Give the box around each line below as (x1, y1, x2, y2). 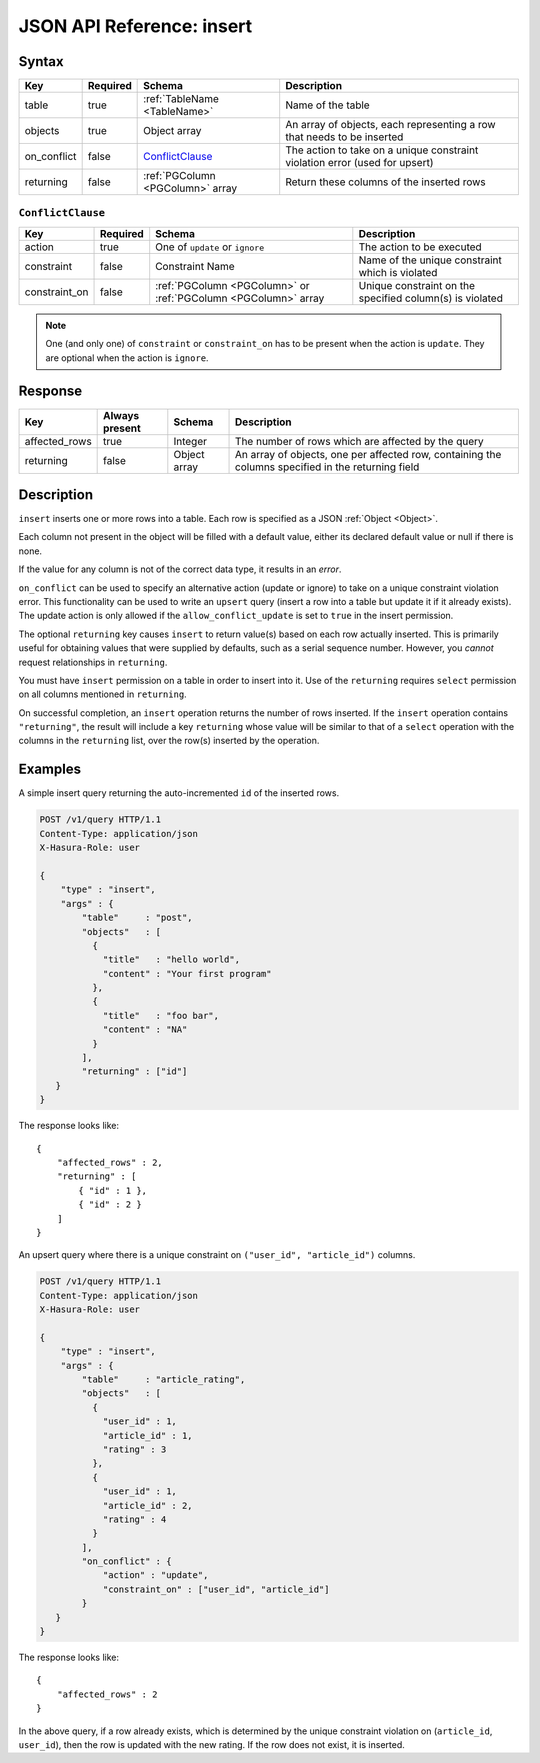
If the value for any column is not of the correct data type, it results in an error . (18, 563, 342, 575)
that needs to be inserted (285, 130, 404, 144)
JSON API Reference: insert (18, 15, 253, 37)
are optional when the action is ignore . (45, 351, 209, 364)
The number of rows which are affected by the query (235, 434, 484, 448)
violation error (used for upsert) (285, 156, 434, 170)
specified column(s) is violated (358, 291, 504, 305)
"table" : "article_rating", (81, 1374, 246, 1385)
